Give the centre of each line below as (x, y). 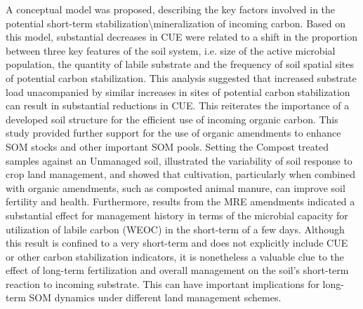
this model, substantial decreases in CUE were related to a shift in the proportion (181, 37)
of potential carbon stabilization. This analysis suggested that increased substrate (181, 77)
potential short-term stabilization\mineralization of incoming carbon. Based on (176, 23)
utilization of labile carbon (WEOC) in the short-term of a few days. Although (175, 229)
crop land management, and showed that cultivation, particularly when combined (181, 174)
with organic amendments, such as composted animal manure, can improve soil (176, 187)
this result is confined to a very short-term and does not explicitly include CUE (177, 243)
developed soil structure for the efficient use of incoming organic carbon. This (172, 119)
